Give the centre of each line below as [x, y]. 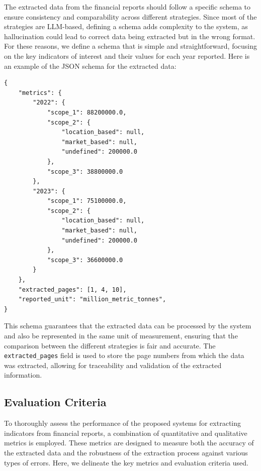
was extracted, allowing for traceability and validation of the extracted [113, 365]
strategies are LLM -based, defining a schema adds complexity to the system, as [126, 26]
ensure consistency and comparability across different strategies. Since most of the [130, 16]
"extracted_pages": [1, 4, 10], [72, 289]
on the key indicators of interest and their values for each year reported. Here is [127, 55]
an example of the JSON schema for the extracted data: [90, 66]
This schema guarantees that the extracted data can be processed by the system [128, 326]
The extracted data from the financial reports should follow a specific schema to [127, 7]
